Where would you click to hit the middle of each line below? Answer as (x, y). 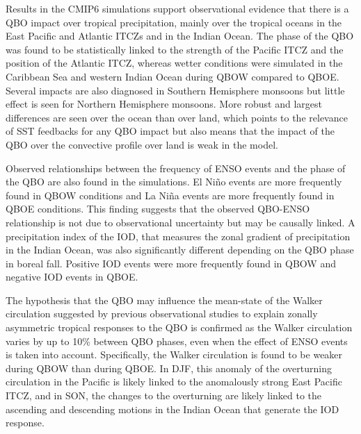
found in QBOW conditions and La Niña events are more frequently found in (170, 195)
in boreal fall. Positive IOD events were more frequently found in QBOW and (171, 263)
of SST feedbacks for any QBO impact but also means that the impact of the (170, 131)
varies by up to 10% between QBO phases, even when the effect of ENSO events (177, 341)
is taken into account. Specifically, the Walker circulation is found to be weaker (174, 354)
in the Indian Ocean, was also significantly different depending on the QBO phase (180, 250)
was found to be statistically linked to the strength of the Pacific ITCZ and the (175, 49)
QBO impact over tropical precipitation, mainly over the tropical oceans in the (174, 22)
